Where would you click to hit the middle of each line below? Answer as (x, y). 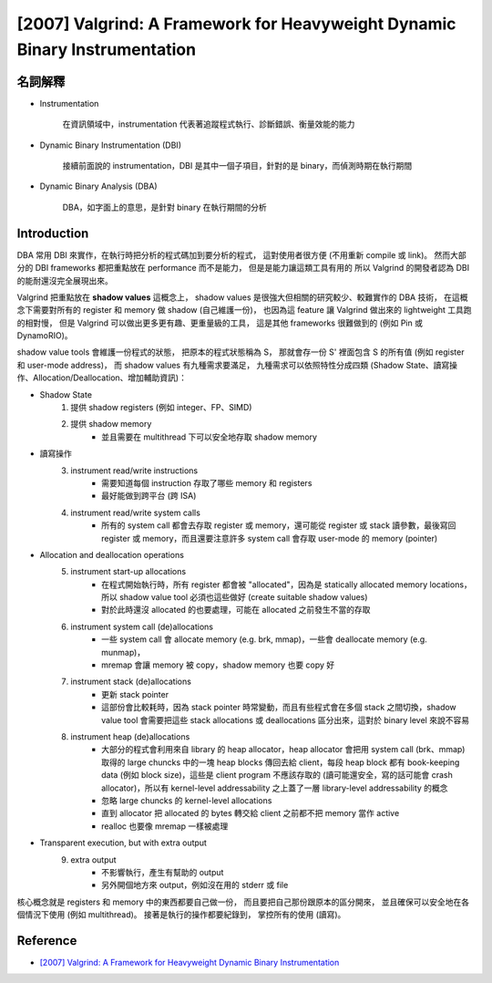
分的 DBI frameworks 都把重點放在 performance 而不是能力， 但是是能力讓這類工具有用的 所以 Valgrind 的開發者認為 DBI (243, 268)
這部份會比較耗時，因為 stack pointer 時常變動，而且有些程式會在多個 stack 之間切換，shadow (279, 708)
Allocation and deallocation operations (112, 554)
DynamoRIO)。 (45, 336)
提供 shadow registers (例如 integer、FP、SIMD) (161, 408)
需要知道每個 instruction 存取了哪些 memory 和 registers (207, 482)
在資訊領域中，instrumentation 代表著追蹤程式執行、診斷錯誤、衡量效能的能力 (209, 124)
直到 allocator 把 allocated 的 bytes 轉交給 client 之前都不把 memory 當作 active (251, 813)
